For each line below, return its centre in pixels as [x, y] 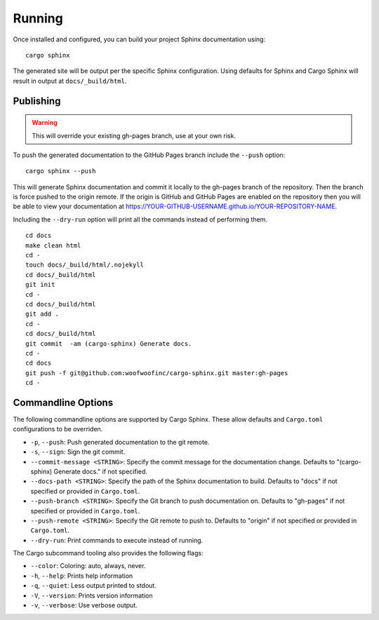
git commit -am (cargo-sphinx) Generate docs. [109, 343]
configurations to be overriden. [58, 429]
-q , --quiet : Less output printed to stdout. [94, 586]
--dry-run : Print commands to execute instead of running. [117, 540]
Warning [45, 123]
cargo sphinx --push [61, 171]
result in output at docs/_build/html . [70, 81]
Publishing [37, 101]
